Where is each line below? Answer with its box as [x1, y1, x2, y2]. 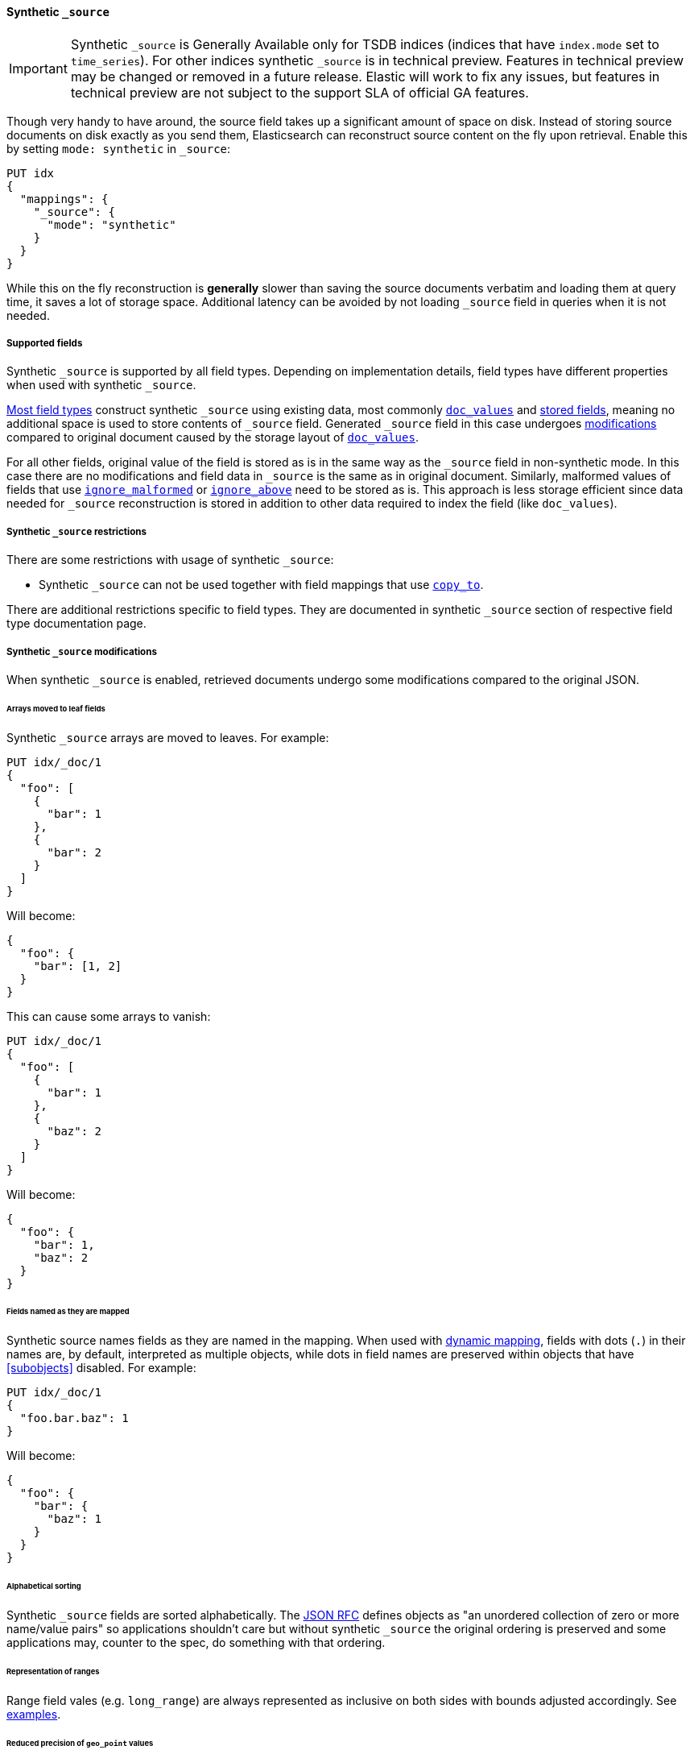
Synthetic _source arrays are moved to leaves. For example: [6, 730, 329, 744]
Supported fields [6, 338, 83, 349]
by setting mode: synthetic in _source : [6, 141, 231, 155]
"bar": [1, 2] [33, 959, 122, 972]
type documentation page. [6, 616, 147, 631]
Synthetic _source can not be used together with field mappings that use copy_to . [39, 578, 484, 592]
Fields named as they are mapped [6, 1307, 130, 1317]
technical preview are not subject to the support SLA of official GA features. [70, 84, 529, 101]
